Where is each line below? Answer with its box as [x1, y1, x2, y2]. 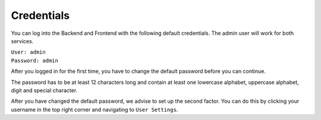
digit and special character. [11, 86, 78, 94]
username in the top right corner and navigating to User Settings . [11, 106, 178, 113]
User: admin [11, 49, 46, 56]
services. [11, 37, 34, 44]
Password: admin [11, 57, 59, 64]
